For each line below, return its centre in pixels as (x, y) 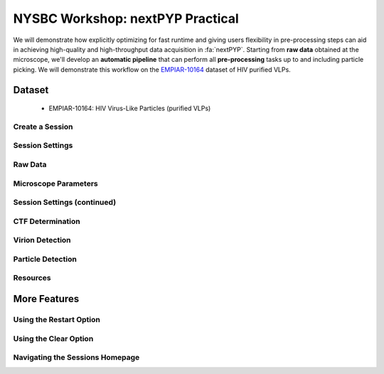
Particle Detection (45, 259)
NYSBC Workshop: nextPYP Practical (126, 18)
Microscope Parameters (56, 183)
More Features (46, 299)
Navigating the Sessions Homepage (76, 358)
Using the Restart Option (57, 319)
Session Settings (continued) (65, 203)
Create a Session (43, 127)
